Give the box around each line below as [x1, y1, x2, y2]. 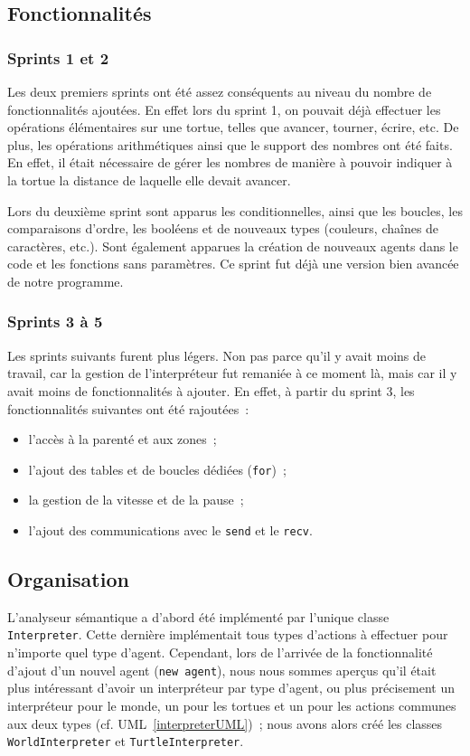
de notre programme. [7, 271, 124, 290]
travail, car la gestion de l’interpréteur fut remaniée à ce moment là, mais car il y [7, 364, 457, 383]
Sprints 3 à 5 [7, 310, 103, 333]
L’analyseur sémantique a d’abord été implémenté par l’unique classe [7, 607, 390, 626]
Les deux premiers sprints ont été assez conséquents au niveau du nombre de [7, 82, 432, 100]
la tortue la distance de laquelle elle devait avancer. [7, 170, 291, 189]
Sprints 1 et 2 [7, 46, 109, 69]
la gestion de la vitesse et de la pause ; [28, 490, 244, 509]
